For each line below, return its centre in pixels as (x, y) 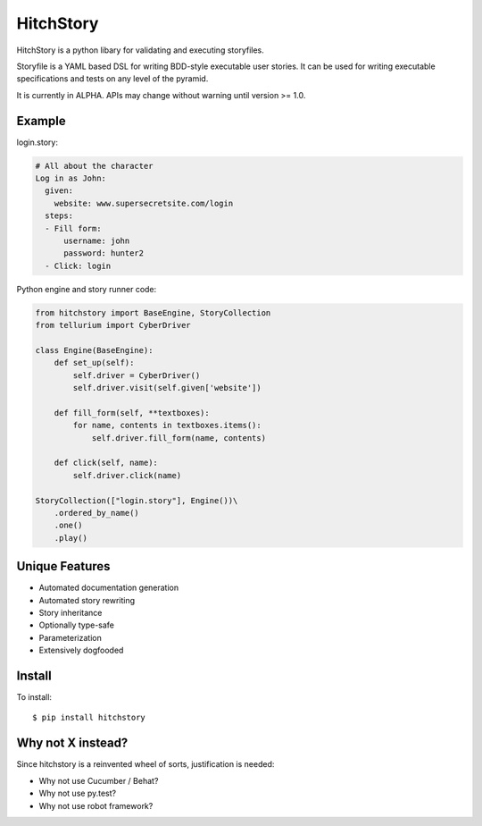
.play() (71, 538)
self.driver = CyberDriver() (137, 375)
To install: (34, 697)
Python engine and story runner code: (87, 289)
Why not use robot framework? (96, 805)
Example (41, 121)
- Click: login (78, 265)
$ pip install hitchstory (89, 718)
